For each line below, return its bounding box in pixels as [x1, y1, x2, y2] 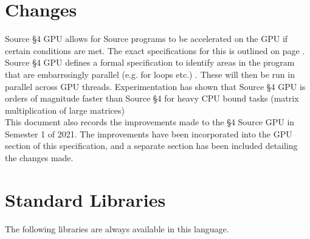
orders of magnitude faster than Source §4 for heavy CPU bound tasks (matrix [5, 92, 299, 105]
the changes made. [5, 151, 74, 164]
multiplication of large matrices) [5, 103, 125, 116]
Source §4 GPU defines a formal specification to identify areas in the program [5, 56, 295, 69]
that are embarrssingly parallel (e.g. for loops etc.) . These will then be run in [5, 68, 295, 80]
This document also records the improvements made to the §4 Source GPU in [5, 116, 295, 128]
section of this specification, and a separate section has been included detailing [5, 139, 298, 152]
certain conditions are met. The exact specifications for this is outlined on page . [5, 44, 305, 57]
